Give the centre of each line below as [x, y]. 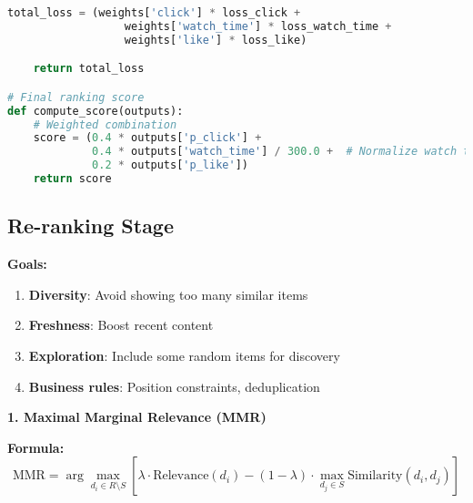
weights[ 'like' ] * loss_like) [216, 40]
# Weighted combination [105, 124]
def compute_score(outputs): [96, 111]
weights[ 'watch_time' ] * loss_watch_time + [258, 26]
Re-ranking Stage [91, 226]
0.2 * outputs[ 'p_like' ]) [170, 165]
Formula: [36, 447]
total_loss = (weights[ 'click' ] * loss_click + [154, 13]
